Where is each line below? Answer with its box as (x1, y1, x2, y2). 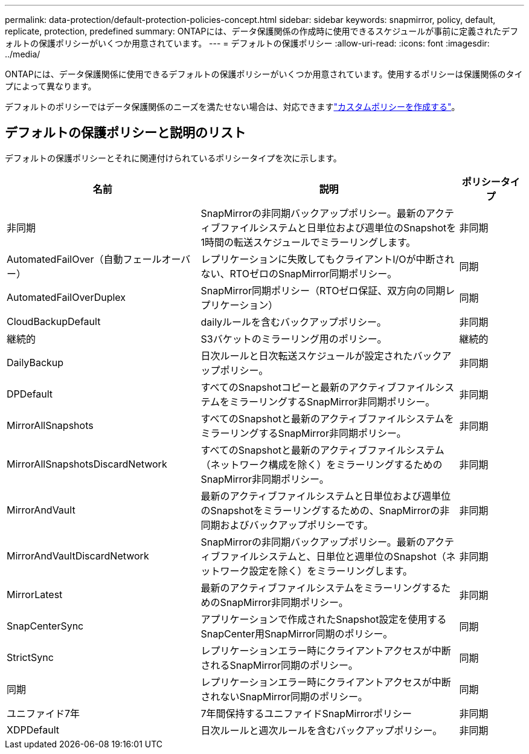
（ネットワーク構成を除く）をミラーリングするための (200, 458, 443, 471)
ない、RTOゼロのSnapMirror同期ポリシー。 (200, 267, 397, 280)
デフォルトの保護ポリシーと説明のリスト (5, 125, 246, 141)
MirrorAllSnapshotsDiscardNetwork (7, 457, 167, 470)
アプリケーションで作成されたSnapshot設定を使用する (200, 613, 447, 625)
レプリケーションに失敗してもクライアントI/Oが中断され (200, 253, 455, 265)
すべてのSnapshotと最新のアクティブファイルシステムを (200, 412, 454, 425)
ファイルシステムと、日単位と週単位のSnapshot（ (220, 550, 446, 562)
